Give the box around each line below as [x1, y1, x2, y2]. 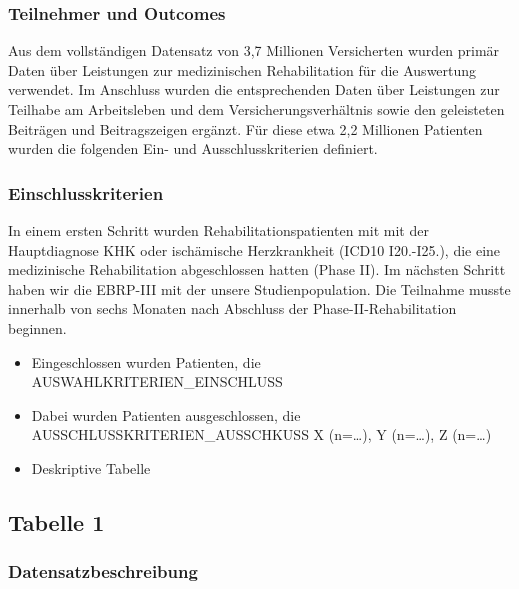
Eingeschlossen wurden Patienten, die [31, 351, 261, 372]
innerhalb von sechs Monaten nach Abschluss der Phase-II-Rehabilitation [8, 298, 457, 319]
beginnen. [8, 317, 67, 338]
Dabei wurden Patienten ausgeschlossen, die [31, 404, 301, 425]
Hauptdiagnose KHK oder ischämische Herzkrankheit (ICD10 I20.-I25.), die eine [8, 239, 501, 260]
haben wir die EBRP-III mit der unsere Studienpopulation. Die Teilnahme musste [8, 278, 511, 299]
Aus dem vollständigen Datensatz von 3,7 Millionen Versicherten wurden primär [8, 40, 500, 61]
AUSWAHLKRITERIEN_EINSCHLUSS [31, 371, 283, 392]
